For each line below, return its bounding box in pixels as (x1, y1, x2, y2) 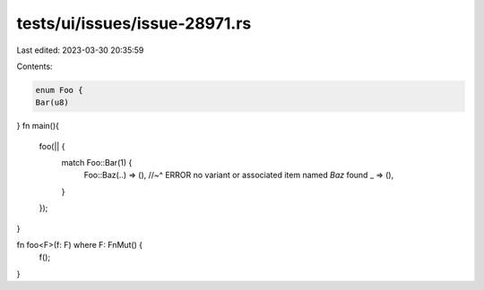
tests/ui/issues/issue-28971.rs (16, 13, 252, 33)
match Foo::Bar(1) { (61, 158, 133, 168)
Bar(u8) (35, 98, 69, 107)
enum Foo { (35, 85, 83, 95)
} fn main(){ (16, 121, 60, 132)
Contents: (16, 61, 53, 72)
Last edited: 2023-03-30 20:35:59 (16, 45, 144, 55)
